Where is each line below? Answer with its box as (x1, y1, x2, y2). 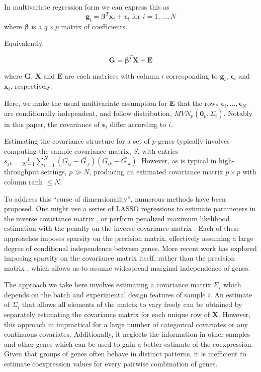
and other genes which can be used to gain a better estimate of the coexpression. (4, 338, 253, 349)
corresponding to (166, 70, 218, 81)
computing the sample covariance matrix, (4, 145, 131, 156)
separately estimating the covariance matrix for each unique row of (4, 309, 210, 320)
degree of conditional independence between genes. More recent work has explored (4, 242, 257, 253)
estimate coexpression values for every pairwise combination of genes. (4, 358, 218, 369)
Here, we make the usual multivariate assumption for (4, 97, 167, 108)
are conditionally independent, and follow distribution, (4, 107, 172, 118)
